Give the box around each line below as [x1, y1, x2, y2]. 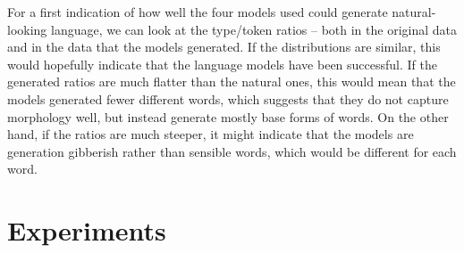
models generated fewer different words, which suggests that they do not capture [7, 89, 449, 108]
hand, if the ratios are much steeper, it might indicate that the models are [7, 125, 414, 143]
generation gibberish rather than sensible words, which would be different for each [7, 142, 457, 160]
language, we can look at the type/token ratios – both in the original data [51, 20, 458, 38]
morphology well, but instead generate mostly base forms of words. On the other [7, 107, 449, 126]
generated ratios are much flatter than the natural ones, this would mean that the [7, 72, 456, 91]
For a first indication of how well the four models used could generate [7, 3, 388, 20]
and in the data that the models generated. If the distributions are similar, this [7, 37, 441, 56]
